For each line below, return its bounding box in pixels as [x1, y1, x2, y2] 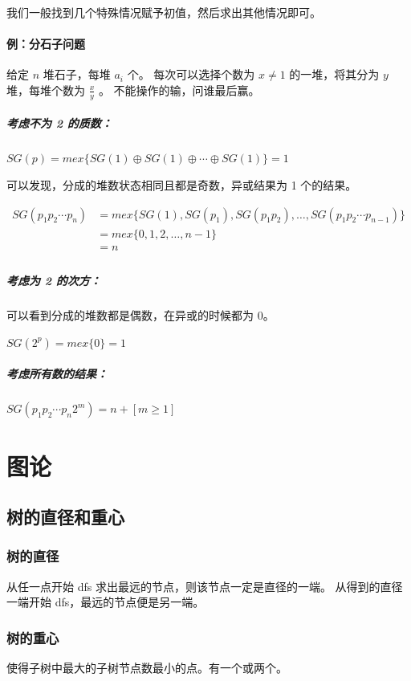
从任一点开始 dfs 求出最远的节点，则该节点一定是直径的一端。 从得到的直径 [6, 577, 403, 594]
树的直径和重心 [6, 504, 124, 529]
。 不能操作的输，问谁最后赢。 [98, 81, 260, 98]
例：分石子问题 [6, 35, 85, 52]
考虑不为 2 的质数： [6, 115, 112, 132]
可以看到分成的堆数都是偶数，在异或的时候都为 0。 [6, 307, 275, 324]
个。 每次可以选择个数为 [127, 66, 255, 83]
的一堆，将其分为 [289, 66, 380, 83]
